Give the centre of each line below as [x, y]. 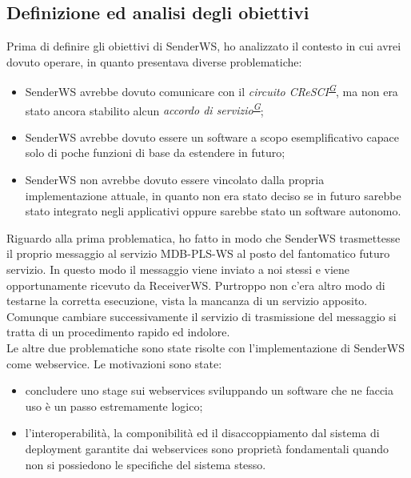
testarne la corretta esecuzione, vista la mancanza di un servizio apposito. [187, 301]
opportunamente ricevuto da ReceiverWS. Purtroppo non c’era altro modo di [196, 285]
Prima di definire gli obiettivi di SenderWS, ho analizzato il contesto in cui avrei [204, 46]
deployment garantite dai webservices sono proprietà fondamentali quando [207, 448]
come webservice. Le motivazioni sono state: [114, 363]
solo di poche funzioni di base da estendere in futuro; [155, 153]
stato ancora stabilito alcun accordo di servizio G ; [144, 109]
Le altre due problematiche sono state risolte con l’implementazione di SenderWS [205, 348]
